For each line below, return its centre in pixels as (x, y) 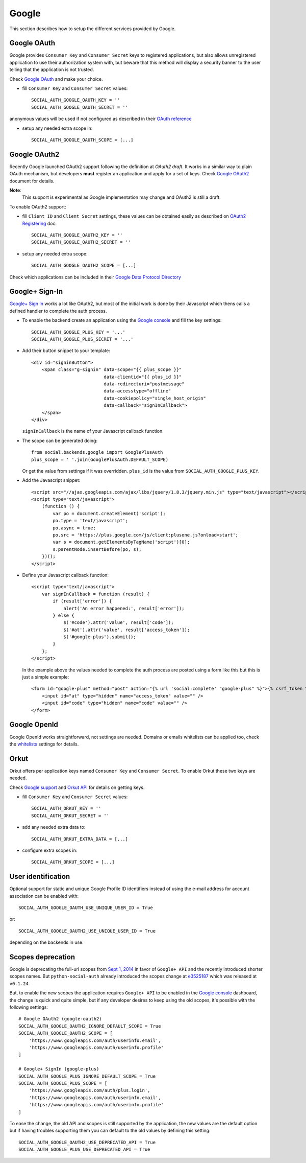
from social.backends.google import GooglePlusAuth (97, 452)
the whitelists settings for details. (44, 744)
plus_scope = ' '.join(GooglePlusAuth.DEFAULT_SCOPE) (100, 459)
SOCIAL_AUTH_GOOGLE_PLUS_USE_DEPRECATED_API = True (84, 1149)
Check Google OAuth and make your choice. (56, 79)
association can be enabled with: (44, 896)
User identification (40, 877)
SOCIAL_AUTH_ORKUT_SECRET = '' (70, 816)
